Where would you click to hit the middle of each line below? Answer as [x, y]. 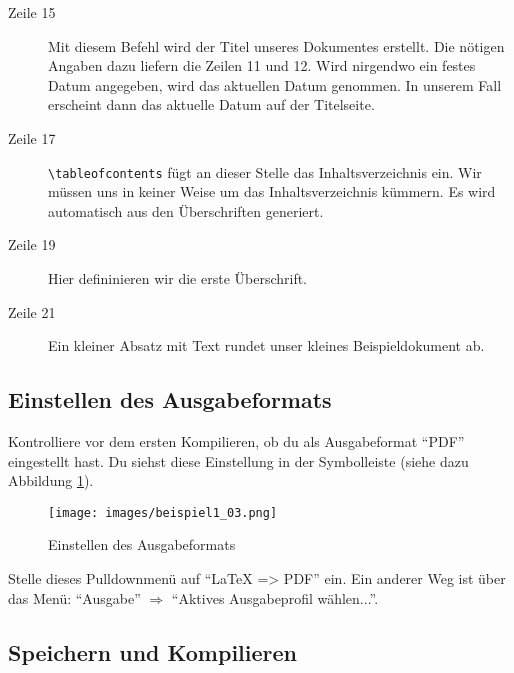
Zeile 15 [32, 12]
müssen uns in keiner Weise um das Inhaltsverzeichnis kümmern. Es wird [272, 191]
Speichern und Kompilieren [153, 651]
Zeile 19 [32, 244]
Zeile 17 [32, 137]
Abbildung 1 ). [51, 480]
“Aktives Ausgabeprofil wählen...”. [275, 597]
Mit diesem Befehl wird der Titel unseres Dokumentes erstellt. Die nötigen [276, 45]
